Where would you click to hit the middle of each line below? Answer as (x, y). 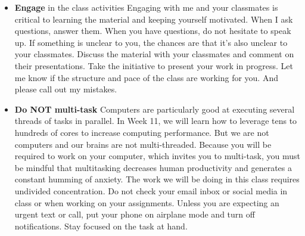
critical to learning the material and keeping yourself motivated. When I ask (154, 19)
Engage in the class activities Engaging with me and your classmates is (146, 7)
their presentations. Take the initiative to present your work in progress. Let (154, 65)
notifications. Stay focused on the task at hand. (101, 226)
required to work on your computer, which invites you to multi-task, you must (157, 156)
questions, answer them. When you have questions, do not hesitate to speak (153, 31)
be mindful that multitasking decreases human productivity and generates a (153, 167)
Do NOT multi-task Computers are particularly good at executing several (155, 109)
